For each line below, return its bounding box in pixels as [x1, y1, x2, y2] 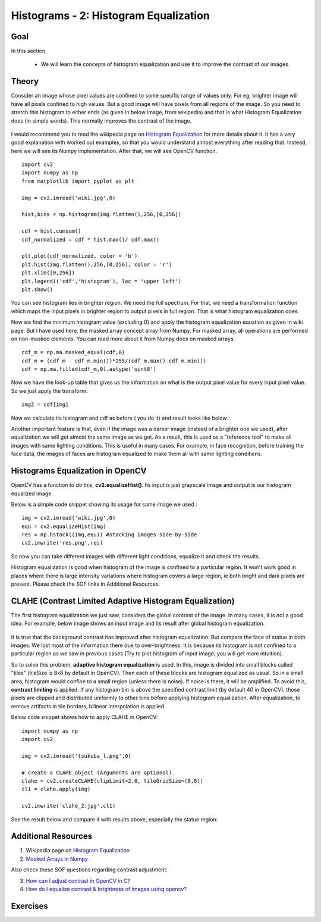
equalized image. [11, 490, 53, 497]
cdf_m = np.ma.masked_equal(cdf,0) [21, 349, 125, 356]
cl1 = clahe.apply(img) [21, 786, 91, 793]
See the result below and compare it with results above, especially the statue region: [11, 815, 218, 823]
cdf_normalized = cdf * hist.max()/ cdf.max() [21, 236, 160, 243]
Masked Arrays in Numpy [26, 855, 89, 862]
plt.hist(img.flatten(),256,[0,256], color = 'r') [21, 261, 172, 268]
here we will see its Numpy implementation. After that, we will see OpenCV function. [11, 147, 217, 154]
